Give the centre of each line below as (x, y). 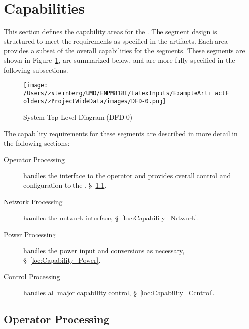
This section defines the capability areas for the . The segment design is (111, 31)
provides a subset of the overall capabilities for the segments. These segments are (124, 50)
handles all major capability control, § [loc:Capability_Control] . (119, 293)
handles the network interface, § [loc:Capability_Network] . (111, 218)
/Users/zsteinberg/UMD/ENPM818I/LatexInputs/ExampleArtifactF (126, 93)
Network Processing (33, 201)
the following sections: (37, 143)
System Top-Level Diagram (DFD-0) (78, 117)
